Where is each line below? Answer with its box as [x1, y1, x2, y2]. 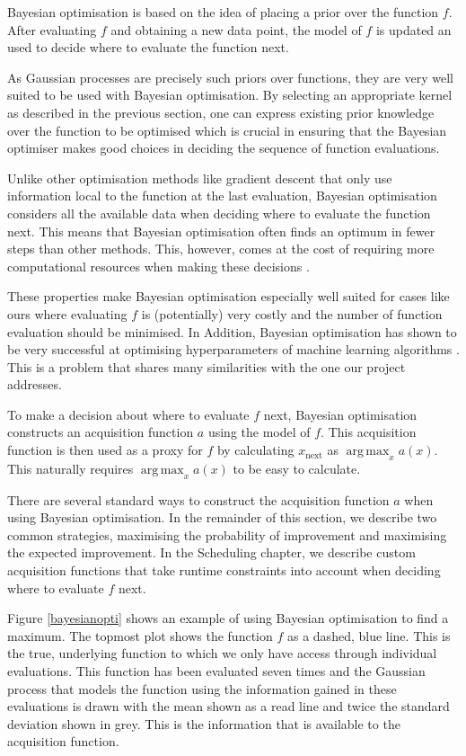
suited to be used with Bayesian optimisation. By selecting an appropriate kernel [7, 85, 453, 104]
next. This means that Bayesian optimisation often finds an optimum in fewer [7, 221, 435, 240]
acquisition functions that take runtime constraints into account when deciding [7, 561, 441, 580]
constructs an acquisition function [7, 422, 194, 441]
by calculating [216, 440, 295, 459]
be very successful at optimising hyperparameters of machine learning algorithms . [7, 340, 460, 359]
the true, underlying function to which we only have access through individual [7, 644, 437, 663]
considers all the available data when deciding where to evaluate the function [7, 203, 431, 222]
